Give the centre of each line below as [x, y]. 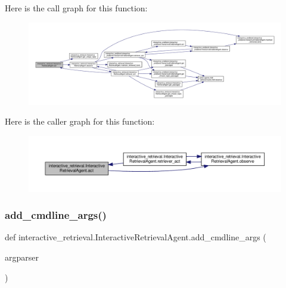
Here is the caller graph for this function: [80, 121]
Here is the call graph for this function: [76, 8]
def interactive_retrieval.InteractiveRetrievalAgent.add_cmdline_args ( [136, 237]
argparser [22, 257]
